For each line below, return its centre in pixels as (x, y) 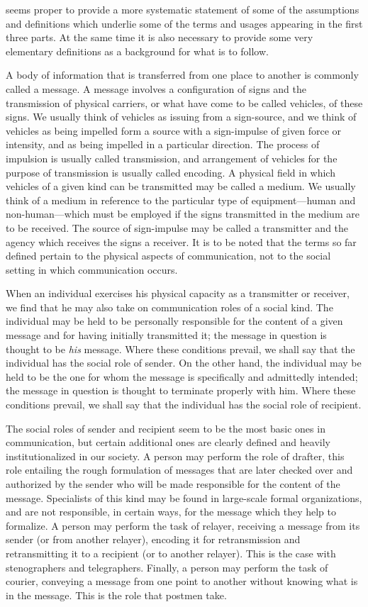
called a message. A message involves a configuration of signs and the (156, 88)
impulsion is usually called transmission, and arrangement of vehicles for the (172, 158)
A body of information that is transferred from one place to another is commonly (182, 75)
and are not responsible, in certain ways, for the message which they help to (171, 512)
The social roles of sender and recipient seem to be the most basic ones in (166, 428)
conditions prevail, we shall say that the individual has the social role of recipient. (184, 405)
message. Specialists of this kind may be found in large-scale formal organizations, (184, 497)
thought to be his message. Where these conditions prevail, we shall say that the (180, 349)
